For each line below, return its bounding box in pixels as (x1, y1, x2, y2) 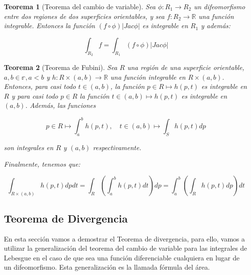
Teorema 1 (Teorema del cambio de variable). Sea (4, 1, 156, 11)
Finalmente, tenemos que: (4, 158, 80, 169)
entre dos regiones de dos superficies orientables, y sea (4, 11, 165, 21)
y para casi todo (11, 90, 58, 101)
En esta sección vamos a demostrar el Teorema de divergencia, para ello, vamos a (4, 233, 245, 243)
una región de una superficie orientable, (127, 62, 245, 72)
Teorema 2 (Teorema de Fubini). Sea (4, 62, 117, 72)
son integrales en (4, 142, 54, 153)
